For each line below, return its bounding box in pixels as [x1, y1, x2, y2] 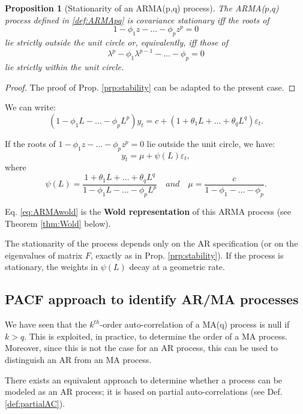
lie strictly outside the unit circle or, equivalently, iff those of [5, 36, 229, 49]
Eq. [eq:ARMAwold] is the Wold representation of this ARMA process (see [5, 205, 292, 218]
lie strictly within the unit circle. [5, 60, 124, 73]
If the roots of [5, 137, 56, 149]
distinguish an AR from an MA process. [5, 353, 152, 365]
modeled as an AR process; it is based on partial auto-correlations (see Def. [5, 385, 283, 398]
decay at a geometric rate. [129, 260, 225, 273]
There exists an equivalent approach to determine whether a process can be [5, 373, 283, 386]
